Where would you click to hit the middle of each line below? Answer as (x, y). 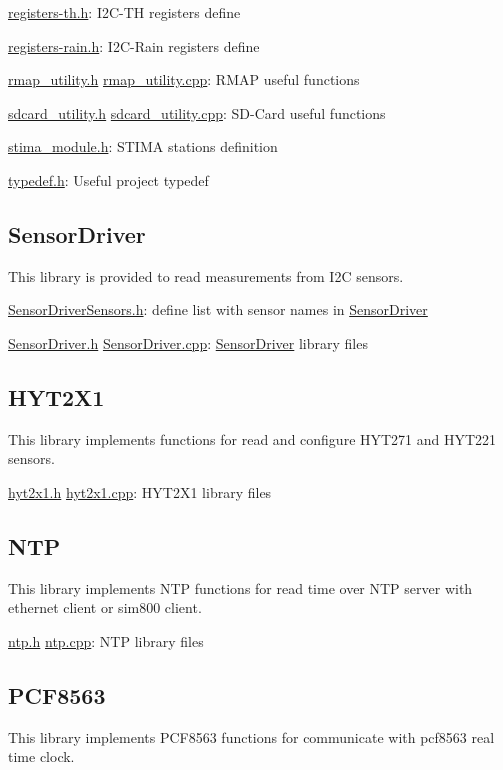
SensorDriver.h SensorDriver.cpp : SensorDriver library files (188, 342)
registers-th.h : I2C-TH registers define (124, 12)
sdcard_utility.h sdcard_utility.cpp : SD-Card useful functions (197, 112)
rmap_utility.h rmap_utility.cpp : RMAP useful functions (184, 79)
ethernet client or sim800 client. (105, 607)
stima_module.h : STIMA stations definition (143, 146)
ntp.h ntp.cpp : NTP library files (106, 640)
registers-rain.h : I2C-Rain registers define (134, 45)
